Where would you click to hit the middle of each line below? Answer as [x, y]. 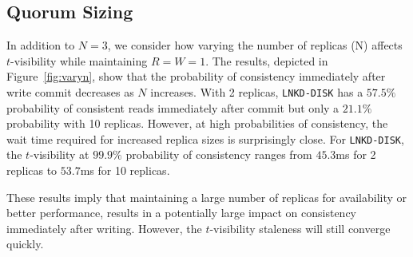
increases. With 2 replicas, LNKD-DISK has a [257, 91]
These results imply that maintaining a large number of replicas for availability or [207, 197]
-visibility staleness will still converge [300, 228]
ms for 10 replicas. [125, 170]
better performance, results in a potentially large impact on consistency [182, 213]
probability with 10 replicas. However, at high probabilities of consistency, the [197, 123]
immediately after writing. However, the [104, 228]
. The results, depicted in [267, 60]
